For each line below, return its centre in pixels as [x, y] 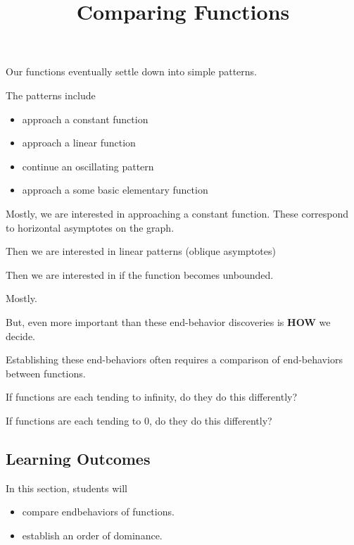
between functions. [46, 373]
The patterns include [51, 95]
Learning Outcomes [78, 458]
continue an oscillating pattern [88, 166]
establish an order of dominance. [92, 535]
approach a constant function [85, 119]
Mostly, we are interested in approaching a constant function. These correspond [177, 213]
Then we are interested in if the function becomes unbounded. [140, 274]
